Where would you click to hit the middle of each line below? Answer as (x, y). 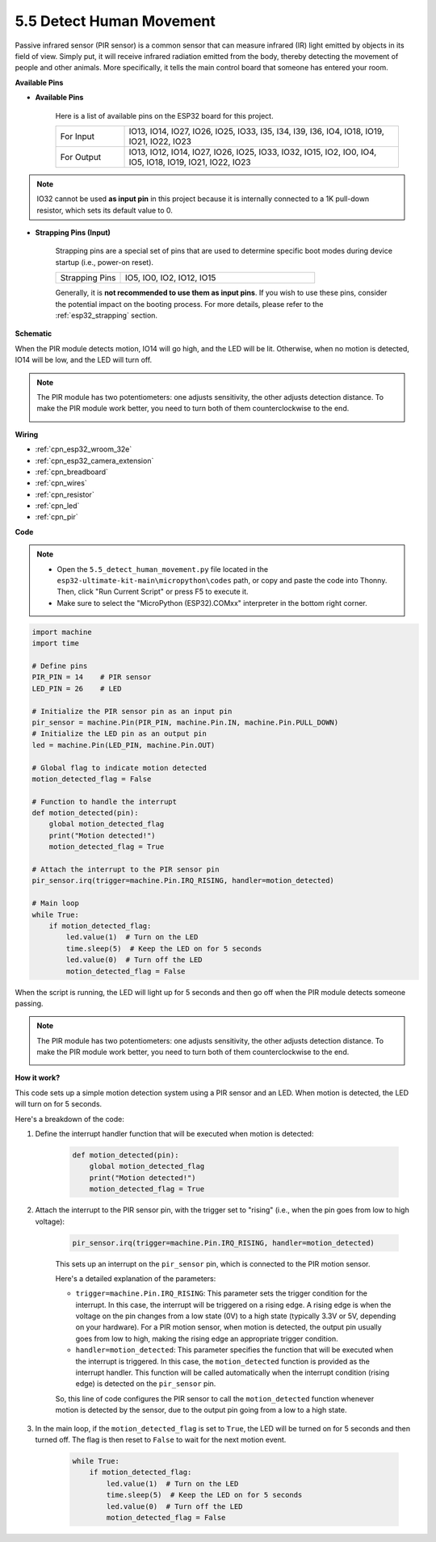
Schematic (34, 334)
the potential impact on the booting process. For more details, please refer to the (189, 304)
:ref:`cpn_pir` (57, 517)
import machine (62, 632)
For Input (77, 136)
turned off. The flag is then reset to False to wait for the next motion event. (161, 1439)
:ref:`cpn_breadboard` (72, 472)
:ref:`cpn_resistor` (65, 494)
